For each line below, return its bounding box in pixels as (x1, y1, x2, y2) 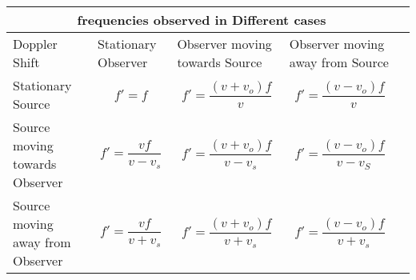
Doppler (13, 34, 58, 53)
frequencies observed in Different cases (77, 10, 326, 29)
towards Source (177, 53, 262, 71)
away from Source (289, 53, 389, 71)
